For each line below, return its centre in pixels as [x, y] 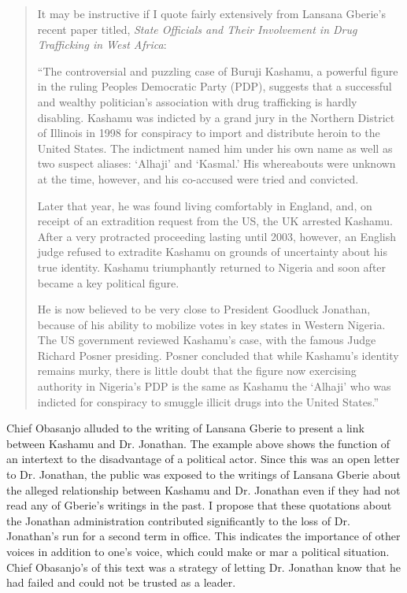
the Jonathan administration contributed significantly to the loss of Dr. [178, 520]
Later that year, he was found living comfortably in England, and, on [205, 205]
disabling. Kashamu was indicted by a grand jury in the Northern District [216, 117]
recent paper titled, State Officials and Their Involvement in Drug [197, 29]
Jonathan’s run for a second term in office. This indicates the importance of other [203, 536]
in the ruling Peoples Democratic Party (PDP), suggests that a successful [215, 86]
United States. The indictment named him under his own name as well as [215, 148]
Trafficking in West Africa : [102, 44]
